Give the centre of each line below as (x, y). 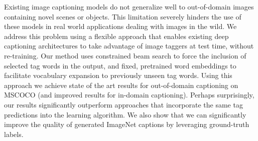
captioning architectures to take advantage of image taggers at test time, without (129, 46)
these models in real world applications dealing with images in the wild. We (120, 26)
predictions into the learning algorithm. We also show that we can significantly (125, 114)
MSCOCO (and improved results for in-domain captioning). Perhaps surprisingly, (129, 95)
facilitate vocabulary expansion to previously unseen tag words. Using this (118, 75)
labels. (14, 134)
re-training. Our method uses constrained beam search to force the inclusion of (125, 55)
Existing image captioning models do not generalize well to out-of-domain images (129, 6)
